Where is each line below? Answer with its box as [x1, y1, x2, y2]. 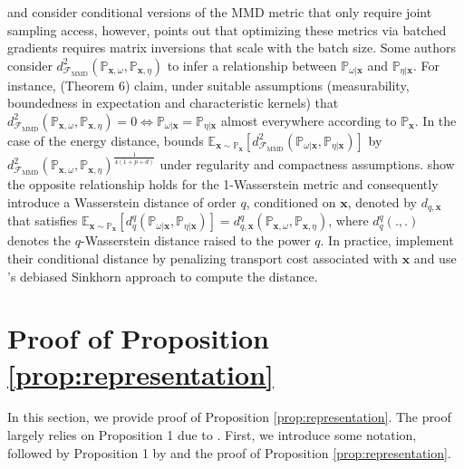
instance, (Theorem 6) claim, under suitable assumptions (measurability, [7, 75, 410, 94]
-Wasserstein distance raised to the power [80, 231, 311, 250]
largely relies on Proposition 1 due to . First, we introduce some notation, [7, 426, 417, 445]
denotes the [7, 231, 72, 250]
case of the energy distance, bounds [7, 130, 204, 149]
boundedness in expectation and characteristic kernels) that [7, 93, 339, 112]
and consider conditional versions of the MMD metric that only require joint [7, 3, 432, 21]
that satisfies [7, 211, 78, 230]
